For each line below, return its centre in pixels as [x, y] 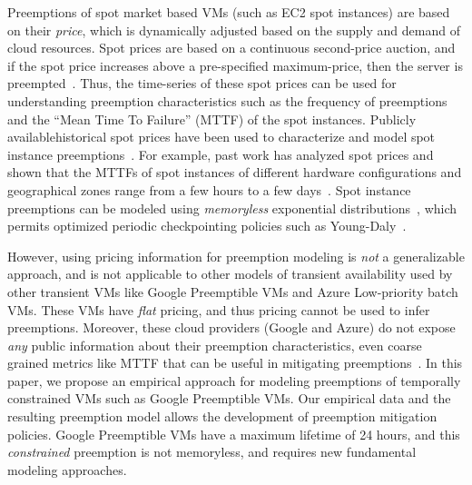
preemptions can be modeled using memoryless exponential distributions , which [232, 208]
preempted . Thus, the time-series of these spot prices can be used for [202, 83]
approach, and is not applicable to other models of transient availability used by [230, 274]
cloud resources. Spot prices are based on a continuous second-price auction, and [231, 48]
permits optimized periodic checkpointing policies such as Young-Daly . [207, 226]
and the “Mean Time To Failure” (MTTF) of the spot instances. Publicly [212, 119]
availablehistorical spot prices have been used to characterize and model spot [221, 137]
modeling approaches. [67, 469]
